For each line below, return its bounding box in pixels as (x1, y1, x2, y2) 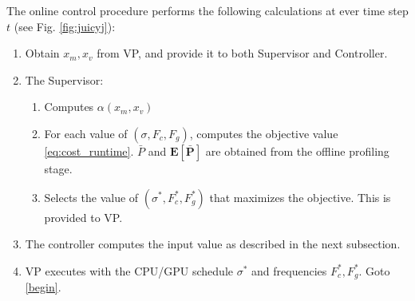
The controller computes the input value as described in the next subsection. (25, 236, 401, 252)
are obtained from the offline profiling (205, 142, 389, 159)
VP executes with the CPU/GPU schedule (25, 262, 233, 279)
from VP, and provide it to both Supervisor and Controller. (97, 45, 388, 61)
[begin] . (25, 279, 61, 295)
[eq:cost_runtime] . (44, 142, 134, 159)
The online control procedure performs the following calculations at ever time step (6, 2, 409, 18)
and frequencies (251, 262, 327, 279)
